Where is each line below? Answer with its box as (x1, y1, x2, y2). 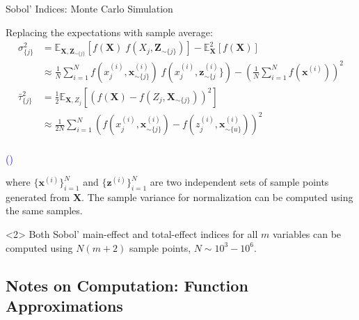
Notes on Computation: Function (6, 274, 248, 296)
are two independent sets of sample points (150, 175, 329, 189)
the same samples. (6, 203, 83, 218)
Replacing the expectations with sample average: (6, 24, 213, 39)
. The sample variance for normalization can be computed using (81, 189, 353, 204)
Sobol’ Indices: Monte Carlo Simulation (6, 1, 173, 15)
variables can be (272, 227, 342, 241)
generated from (6, 189, 70, 204)
